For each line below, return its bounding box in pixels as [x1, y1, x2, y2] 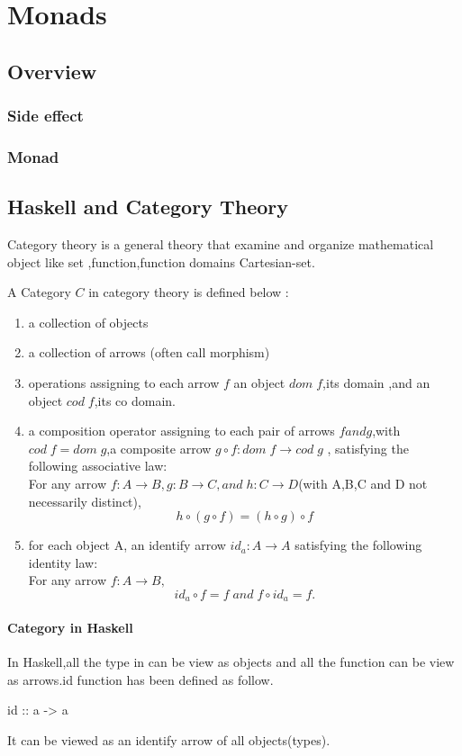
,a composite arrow [106, 438, 212, 457]
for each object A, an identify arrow [28, 535, 226, 554]
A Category [7, 283, 71, 301]
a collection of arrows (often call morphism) [28, 343, 270, 362]
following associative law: [28, 456, 168, 475]
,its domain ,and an [322, 373, 430, 392]
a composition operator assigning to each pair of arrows [28, 421, 335, 440]
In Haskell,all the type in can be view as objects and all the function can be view [7, 652, 455, 671]
